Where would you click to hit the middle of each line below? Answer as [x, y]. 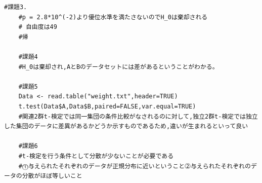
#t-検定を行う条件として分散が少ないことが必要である [96, 156]
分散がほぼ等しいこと [52, 176]
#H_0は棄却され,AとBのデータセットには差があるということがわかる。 [118, 67]
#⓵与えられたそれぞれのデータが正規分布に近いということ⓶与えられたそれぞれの [135, 166]
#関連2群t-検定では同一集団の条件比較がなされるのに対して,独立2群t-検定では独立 [138, 116]
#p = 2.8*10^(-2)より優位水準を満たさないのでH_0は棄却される [113, 17]
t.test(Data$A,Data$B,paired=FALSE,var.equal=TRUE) [107, 106]
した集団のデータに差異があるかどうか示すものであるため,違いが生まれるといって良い [126, 126]
